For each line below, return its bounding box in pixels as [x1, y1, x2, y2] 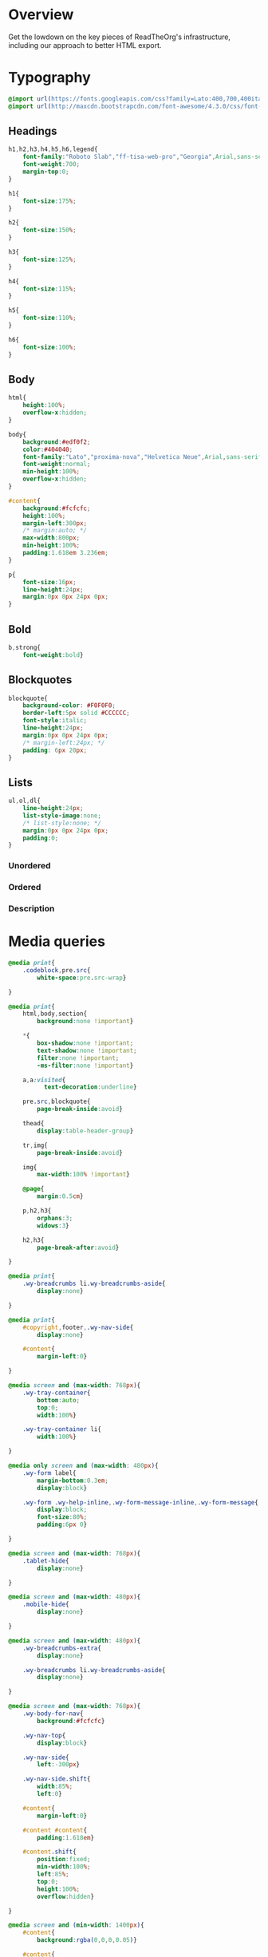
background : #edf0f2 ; [22, 437, 91, 446]
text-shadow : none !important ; [37, 1046, 137, 1054]
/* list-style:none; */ [22, 819, 102, 827]
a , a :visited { [22, 1076, 66, 1084]
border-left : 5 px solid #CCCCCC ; [22, 709, 130, 718]
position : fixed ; [37, 1856, 91, 1864]
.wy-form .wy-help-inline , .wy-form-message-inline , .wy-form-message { [22, 1498, 259, 1506]
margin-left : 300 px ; [22, 519, 88, 528]
